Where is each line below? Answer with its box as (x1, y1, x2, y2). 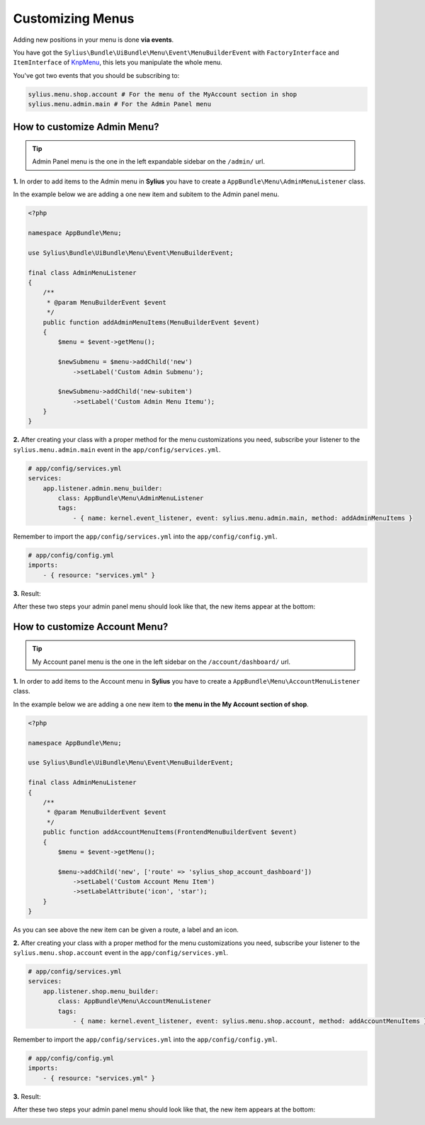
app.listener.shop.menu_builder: (42, 987, 159, 995)
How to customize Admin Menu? (13, 120, 159, 132)
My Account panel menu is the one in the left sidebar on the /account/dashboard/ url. (32, 657, 290, 666)
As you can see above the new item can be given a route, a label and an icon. (13, 925, 239, 934)
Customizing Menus (13, 11, 135, 26)
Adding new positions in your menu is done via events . (13, 35, 174, 44)
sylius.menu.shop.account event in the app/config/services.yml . (13, 949, 229, 957)
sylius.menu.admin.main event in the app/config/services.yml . (13, 445, 221, 453)
